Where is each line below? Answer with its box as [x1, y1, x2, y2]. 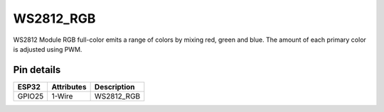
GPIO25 [17, 91, 44, 101]
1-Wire [51, 91, 73, 101]
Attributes [51, 82, 87, 91]
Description [94, 82, 135, 91]
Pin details [13, 64, 61, 76]
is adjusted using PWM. [13, 45, 82, 53]
